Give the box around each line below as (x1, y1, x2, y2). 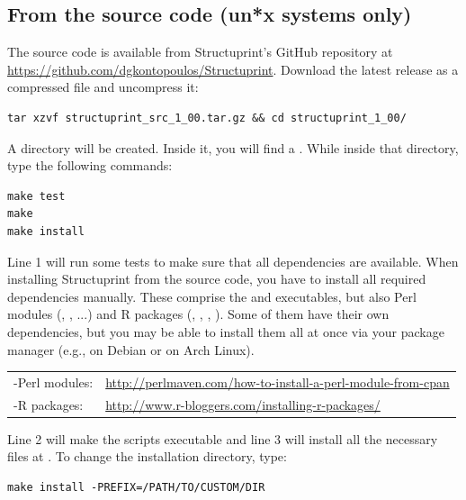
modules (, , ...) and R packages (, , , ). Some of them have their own (7, 305, 390, 323)
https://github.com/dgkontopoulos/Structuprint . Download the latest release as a (7, 59, 459, 78)
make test (7, 189, 66, 203)
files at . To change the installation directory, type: (7, 447, 287, 466)
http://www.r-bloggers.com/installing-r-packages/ (105, 395, 381, 414)
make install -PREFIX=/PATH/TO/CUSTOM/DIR (7, 480, 265, 494)
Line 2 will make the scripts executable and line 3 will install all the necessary (7, 429, 438, 448)
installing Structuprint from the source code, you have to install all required (7, 269, 426, 288)
